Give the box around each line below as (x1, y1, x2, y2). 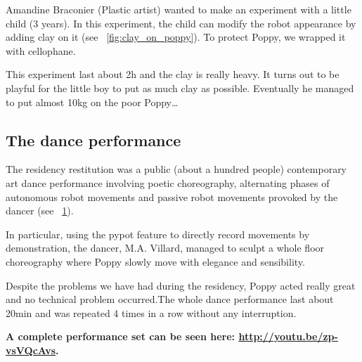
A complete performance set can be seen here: (6, 329, 235, 344)
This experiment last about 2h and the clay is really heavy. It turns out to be (6, 67, 340, 82)
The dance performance (6, 129, 181, 150)
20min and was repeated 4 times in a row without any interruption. (6, 305, 297, 320)
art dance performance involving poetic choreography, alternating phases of (6, 175, 330, 190)
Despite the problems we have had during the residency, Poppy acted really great (6, 278, 356, 292)
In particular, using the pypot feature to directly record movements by (6, 226, 310, 241)
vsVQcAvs (6, 342, 56, 357)
